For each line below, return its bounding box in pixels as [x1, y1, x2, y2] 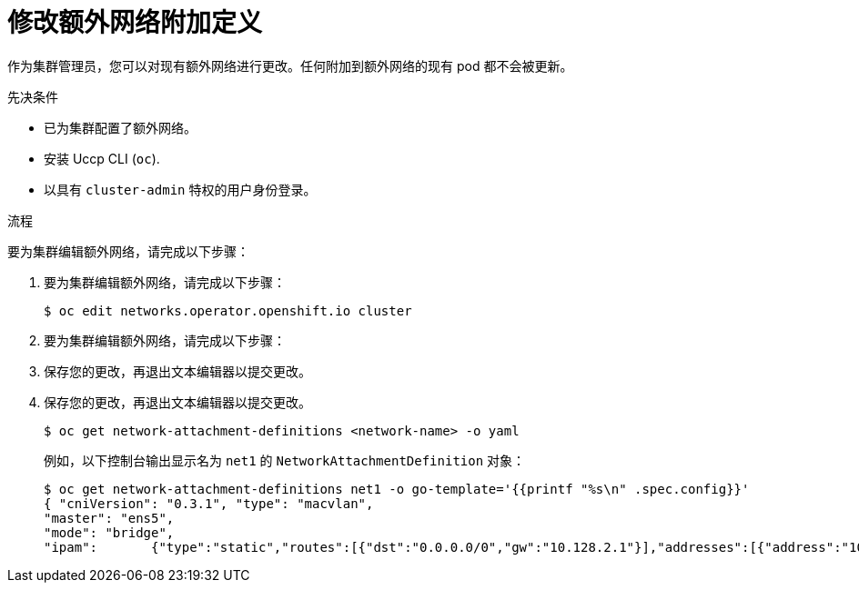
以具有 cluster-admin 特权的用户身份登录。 [44, 181, 317, 197]
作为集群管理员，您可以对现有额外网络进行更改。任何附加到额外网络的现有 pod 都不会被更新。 [7, 57, 573, 74]
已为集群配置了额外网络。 [44, 119, 197, 135]
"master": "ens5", [44, 510, 175, 525]
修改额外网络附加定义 [7, 7, 263, 38]
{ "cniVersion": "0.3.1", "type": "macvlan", [44, 495, 374, 511]
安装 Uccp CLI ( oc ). [44, 150, 160, 166]
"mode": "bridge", [44, 525, 175, 540]
